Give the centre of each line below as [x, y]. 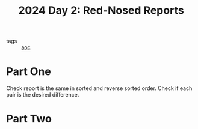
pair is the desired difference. [43, 95]
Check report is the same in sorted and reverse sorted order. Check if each [99, 88]
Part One [29, 72]
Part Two [29, 119]
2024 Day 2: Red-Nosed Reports [101, 10]
